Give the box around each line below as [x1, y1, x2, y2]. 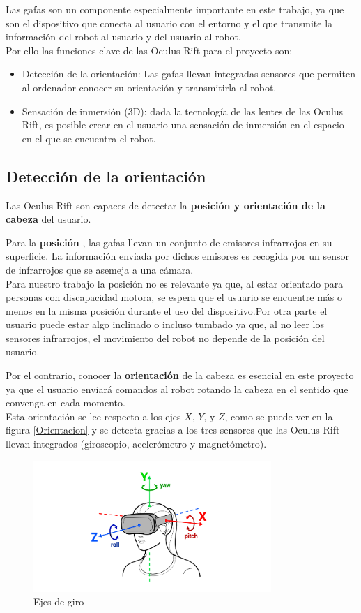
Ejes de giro [33, 594, 84, 609]
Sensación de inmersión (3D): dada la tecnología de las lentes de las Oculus [22, 103, 344, 118]
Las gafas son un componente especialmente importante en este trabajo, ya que [6, 2, 344, 16]
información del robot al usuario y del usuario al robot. [6, 29, 241, 44]
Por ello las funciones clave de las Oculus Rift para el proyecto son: [6, 43, 293, 57]
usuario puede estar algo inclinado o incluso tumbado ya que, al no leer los [6, 317, 324, 332]
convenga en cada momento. [6, 395, 125, 410]
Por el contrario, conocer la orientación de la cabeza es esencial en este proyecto [6, 368, 354, 383]
